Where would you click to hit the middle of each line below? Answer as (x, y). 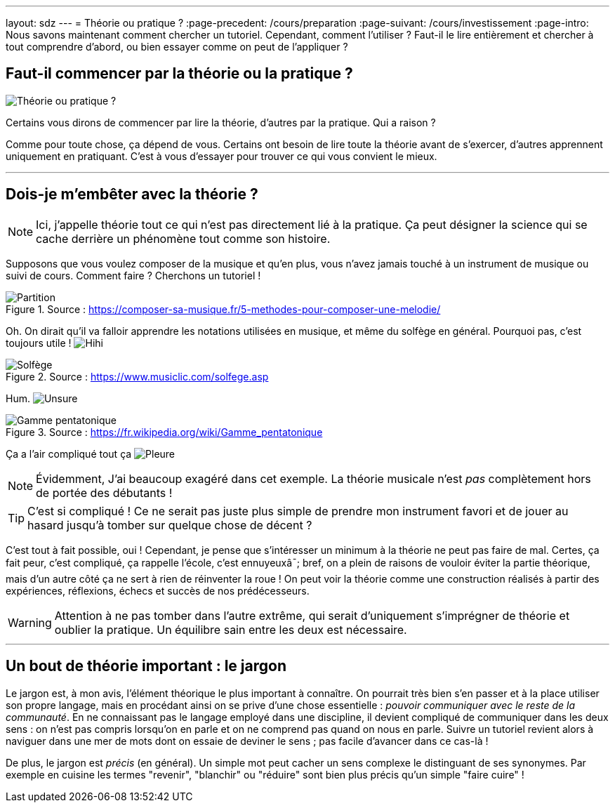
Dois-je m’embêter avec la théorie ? (132, 194)
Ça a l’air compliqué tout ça (69, 453)
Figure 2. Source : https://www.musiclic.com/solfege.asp (137, 376)
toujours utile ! (39, 343)
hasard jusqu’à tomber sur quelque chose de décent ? (170, 525)
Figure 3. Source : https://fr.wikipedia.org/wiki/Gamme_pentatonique (164, 432)
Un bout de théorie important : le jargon (146, 666)
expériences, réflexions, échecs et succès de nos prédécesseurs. (158, 590)
